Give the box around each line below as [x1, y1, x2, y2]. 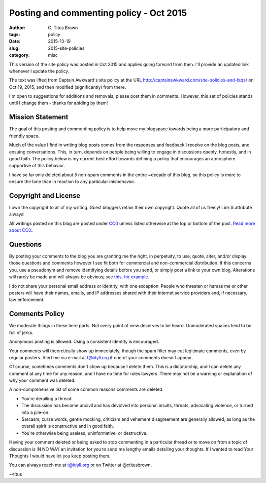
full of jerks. [9, 330, 33, 335]
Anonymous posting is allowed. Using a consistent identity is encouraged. [9, 338, 160, 345]
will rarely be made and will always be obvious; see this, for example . [9, 274, 150, 280]
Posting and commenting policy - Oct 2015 [9, 7, 187, 18]
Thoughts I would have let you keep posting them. [9, 453, 111, 459]
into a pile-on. [21, 409, 50, 415]
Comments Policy [9, 310, 65, 318]
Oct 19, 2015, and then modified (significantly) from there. [9, 84, 126, 90]
